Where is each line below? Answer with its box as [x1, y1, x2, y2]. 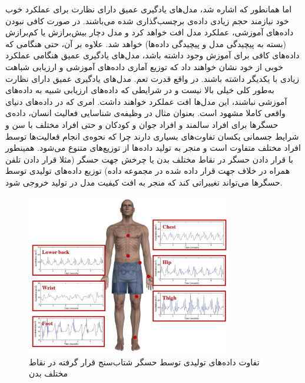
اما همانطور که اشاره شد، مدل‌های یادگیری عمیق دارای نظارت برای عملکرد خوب [5, 3, 292, 15]
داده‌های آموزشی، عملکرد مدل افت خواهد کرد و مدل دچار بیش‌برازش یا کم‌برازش [5, 26, 294, 38]
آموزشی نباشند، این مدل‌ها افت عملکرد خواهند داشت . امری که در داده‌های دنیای [5, 95, 287, 107]
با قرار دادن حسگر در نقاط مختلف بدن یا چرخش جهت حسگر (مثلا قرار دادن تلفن [5, 153, 293, 165]
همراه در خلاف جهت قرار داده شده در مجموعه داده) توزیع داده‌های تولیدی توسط [5, 164, 290, 177]
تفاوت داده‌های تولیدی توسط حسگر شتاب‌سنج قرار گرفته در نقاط [29, 355, 260, 368]
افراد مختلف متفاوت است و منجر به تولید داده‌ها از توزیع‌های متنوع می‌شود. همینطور [5, 141, 301, 154]
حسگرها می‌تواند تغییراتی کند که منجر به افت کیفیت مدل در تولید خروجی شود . [5, 176, 283, 188]
